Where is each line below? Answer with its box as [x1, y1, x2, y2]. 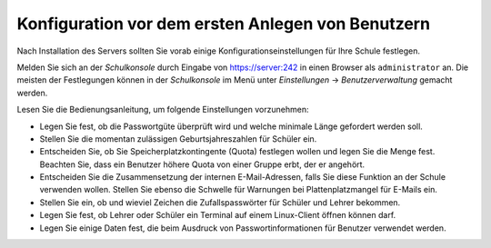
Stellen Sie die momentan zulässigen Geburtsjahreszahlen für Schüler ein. [39, 133, 317, 144]
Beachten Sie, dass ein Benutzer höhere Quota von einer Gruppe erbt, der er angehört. [39, 159, 366, 170]
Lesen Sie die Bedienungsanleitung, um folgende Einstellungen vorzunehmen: [16, 104, 309, 115]
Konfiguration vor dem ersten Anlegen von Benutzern [16, 14, 431, 34]
